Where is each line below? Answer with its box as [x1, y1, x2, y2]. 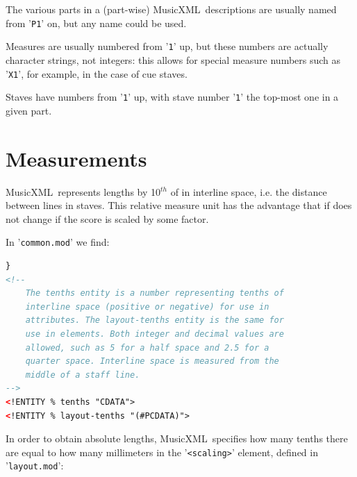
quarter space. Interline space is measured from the [25, 356, 279, 367]
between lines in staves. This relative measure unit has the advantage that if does [6, 198, 352, 212]
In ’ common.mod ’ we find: [6, 235, 110, 249]
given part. [6, 103, 52, 117]
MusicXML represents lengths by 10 [6, 184, 161, 199]
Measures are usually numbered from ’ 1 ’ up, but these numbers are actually [6, 39, 329, 53]
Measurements [6, 144, 147, 172]
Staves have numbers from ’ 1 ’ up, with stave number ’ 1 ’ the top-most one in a [6, 90, 339, 104]
